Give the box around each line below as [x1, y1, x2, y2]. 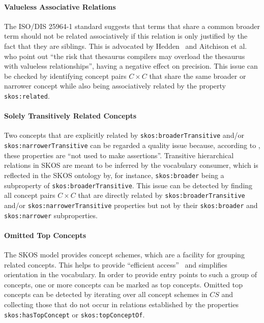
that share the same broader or [149, 70, 246, 81]
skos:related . [4, 90, 50, 101]
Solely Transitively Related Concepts [4, 110, 137, 121]
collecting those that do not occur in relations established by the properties [4, 299, 239, 309]
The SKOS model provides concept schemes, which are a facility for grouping [4, 249, 245, 259]
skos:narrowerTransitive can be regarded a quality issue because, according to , [4, 140, 260, 151]
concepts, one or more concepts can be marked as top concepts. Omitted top [4, 279, 243, 289]
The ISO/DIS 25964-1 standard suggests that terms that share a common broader [4, 20, 260, 31]
